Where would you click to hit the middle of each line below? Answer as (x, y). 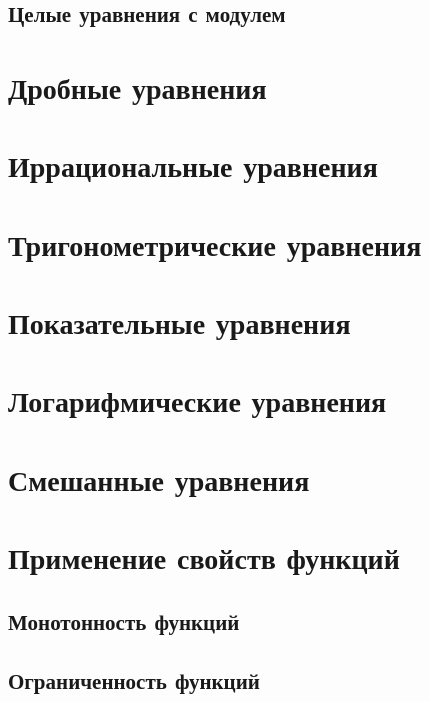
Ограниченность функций (134, 679)
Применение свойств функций (204, 557)
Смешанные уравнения (159, 478)
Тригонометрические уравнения (215, 243)
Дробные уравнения (137, 86)
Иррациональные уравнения (193, 165)
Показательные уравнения (179, 322)
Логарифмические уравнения (197, 400)
